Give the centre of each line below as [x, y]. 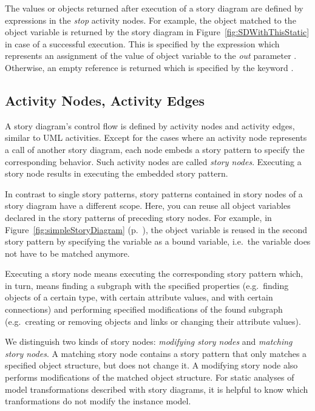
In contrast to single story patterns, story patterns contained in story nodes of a [154, 193]
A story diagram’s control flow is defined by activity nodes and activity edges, [150, 125]
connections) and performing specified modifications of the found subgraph [144, 309]
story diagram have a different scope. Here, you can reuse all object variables [148, 206]
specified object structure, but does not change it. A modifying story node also [151, 365]
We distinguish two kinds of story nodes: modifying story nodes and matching [149, 341]
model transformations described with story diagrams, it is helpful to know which [157, 389]
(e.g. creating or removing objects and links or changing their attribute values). [153, 321]
